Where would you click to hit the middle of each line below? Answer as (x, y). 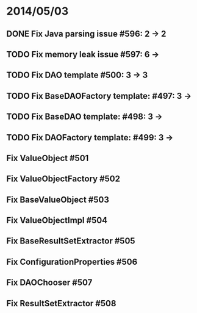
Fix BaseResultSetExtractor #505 (71, 241)
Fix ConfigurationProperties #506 (72, 261)
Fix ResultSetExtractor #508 (61, 303)
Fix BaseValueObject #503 (58, 200)
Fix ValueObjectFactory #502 (63, 179)
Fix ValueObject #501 (48, 158)
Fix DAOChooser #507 (49, 283)
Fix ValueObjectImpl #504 (57, 221)
